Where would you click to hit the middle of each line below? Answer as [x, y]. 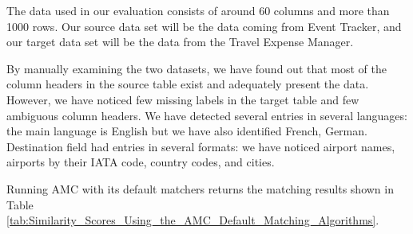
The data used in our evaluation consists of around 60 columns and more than [198, 10]
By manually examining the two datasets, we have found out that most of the [197, 68]
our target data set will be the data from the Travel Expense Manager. [180, 42]
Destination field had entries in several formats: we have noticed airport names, [201, 146]
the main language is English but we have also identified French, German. [187, 131]
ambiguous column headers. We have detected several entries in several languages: [207, 115]
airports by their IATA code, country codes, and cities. [141, 162]
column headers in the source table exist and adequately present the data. [188, 84]
